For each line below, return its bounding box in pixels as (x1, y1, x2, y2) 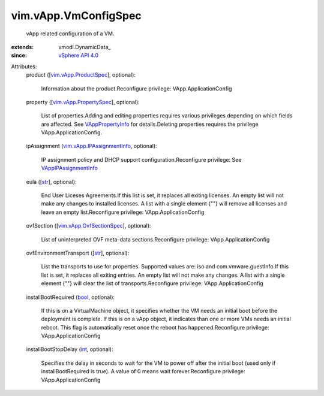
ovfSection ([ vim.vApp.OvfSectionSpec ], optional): (26, 222, 151, 229)
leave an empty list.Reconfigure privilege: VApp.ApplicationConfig (41, 208, 205, 216)
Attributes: (11, 63, 37, 70)
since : (11, 52, 27, 59)
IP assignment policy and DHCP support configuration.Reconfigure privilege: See (41, 156, 242, 163)
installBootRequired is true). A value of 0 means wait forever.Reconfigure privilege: (41, 368, 245, 375)
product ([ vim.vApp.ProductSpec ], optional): (26, 71, 136, 78)
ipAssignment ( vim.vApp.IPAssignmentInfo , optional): (26, 143, 157, 150)
